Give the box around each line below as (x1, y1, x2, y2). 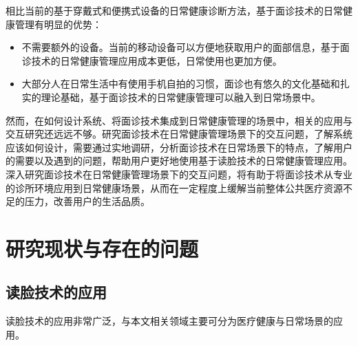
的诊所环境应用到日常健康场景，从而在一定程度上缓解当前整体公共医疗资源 (6, 180, 343, 195)
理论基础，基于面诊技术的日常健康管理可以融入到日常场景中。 (41, 89, 321, 104)
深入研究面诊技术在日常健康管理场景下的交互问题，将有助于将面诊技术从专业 (6, 166, 352, 181)
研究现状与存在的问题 (6, 234, 199, 262)
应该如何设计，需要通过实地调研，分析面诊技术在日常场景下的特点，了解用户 (6, 140, 352, 154)
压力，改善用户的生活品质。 (24, 194, 150, 208)
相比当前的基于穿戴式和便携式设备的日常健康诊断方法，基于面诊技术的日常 (6, 3, 343, 17)
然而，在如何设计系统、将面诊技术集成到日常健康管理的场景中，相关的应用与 (6, 113, 352, 127)
